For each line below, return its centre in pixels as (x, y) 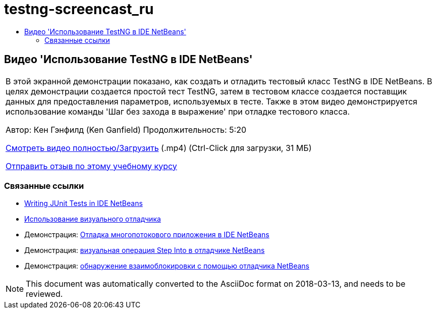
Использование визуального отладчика (93, 219)
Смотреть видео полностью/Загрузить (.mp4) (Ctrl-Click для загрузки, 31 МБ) (159, 148)
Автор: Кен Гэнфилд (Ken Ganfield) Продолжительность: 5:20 (126, 129)
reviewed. (44, 294)
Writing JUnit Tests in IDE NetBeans (84, 203)
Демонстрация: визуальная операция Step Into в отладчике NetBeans (145, 250)
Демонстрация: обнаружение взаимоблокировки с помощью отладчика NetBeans (167, 266)
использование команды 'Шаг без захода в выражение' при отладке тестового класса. (178, 111)
